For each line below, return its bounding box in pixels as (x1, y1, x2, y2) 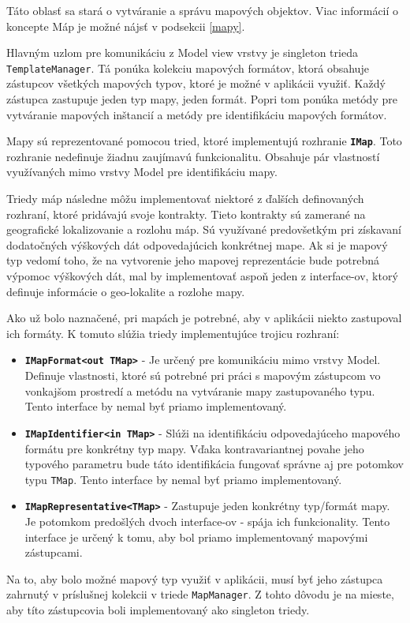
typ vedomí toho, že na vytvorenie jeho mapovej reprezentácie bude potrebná (6, 252, 380, 268)
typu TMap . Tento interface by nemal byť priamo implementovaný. (24, 471, 342, 487)
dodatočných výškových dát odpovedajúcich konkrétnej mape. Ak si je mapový (6, 236, 388, 253)
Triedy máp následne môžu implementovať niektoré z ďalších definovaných (6, 190, 364, 207)
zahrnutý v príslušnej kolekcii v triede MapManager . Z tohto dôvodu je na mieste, (6, 586, 394, 602)
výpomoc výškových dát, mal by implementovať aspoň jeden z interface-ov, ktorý (6, 268, 398, 284)
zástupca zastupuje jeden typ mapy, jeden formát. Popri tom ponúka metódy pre (6, 91, 397, 107)
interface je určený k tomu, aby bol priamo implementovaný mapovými (24, 528, 368, 545)
